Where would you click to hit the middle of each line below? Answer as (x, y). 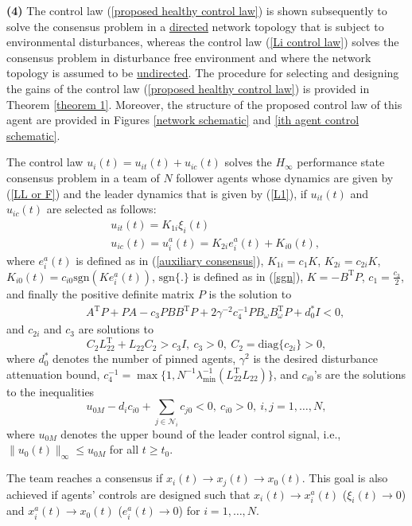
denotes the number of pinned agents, (144, 358)
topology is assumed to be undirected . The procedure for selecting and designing (203, 73)
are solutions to (116, 329)
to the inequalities (51, 391)
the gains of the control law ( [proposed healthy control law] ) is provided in (188, 88)
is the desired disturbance (316, 358)
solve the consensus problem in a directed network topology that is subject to (195, 26)
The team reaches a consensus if (85, 478)
